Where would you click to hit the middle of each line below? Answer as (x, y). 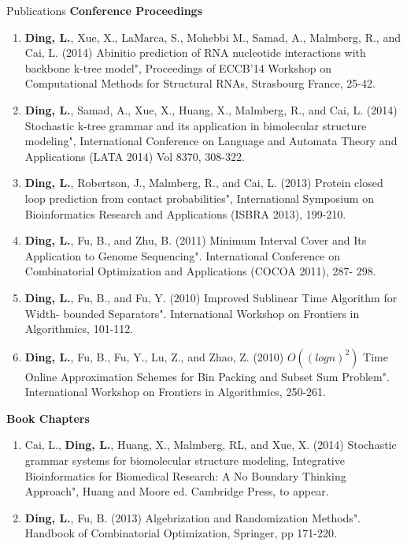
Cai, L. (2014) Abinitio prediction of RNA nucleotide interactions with (195, 52)
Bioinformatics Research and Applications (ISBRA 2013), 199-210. (185, 213)
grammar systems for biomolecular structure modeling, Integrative (185, 460)
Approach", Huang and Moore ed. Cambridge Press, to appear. (177, 491)
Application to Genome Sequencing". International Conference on (182, 255)
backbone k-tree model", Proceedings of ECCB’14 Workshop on (178, 67)
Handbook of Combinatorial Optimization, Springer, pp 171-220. (181, 533)
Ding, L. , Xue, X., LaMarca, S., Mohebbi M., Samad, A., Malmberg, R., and (213, 37)
